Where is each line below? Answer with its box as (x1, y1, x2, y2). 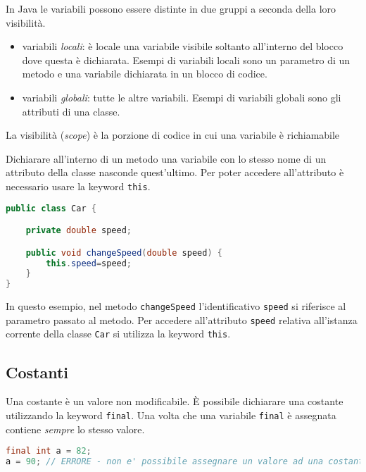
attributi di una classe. (22, 104, 120, 118)
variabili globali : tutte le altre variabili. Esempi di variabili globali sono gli (22, 89, 341, 104)
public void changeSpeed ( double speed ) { (25, 247, 222, 258)
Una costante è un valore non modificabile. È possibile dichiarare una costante (6, 394, 343, 409)
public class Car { (6, 203, 96, 213)
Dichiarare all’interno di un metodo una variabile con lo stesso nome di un (6, 151, 327, 166)
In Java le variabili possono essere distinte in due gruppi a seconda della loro (6, 1, 336, 15)
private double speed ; (25, 225, 132, 236)
